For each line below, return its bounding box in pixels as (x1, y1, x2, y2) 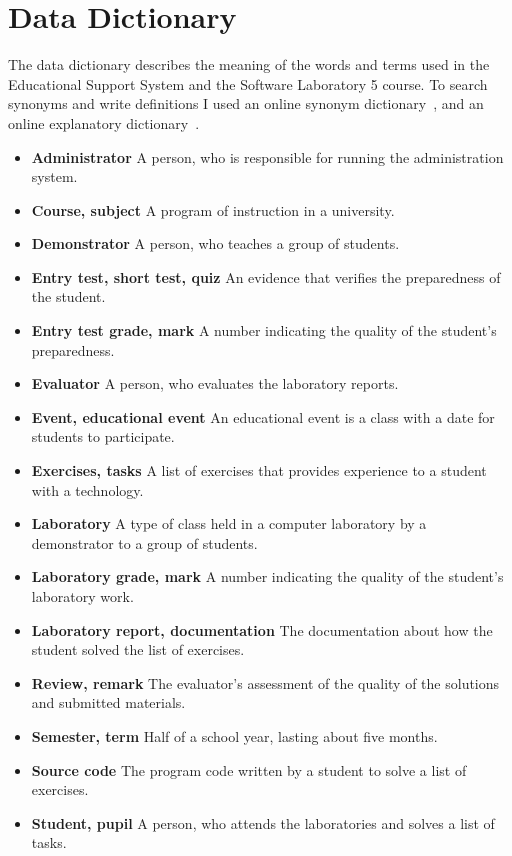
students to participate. (31, 426, 175, 447)
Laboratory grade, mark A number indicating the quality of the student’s (31, 566, 504, 587)
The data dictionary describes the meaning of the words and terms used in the (8, 54, 490, 75)
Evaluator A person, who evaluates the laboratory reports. (31, 373, 399, 394)
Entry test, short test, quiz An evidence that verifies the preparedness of (31, 266, 501, 287)
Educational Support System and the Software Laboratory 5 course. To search (8, 73, 488, 94)
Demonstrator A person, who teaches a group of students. (31, 233, 400, 254)
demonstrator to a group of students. (31, 532, 258, 553)
